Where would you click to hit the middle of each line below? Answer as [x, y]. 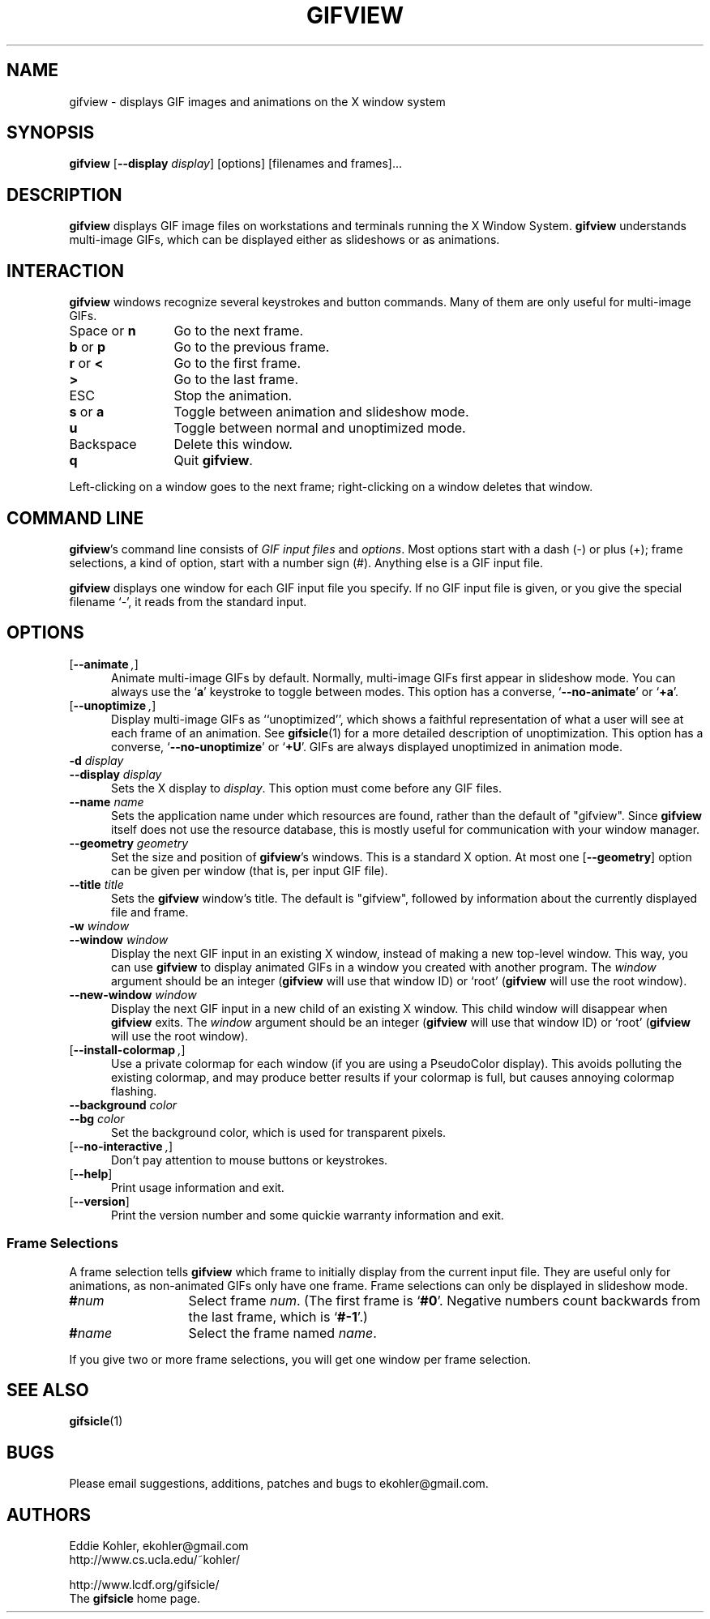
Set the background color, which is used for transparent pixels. [279, 1132]
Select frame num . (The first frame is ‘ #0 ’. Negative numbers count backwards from [445, 1300]
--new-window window [133, 994]
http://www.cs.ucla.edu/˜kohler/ [154, 1560]
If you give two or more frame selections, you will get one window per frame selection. [300, 1359]
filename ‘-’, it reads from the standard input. [188, 601]
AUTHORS [49, 1514]
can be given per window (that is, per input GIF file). [250, 870]
